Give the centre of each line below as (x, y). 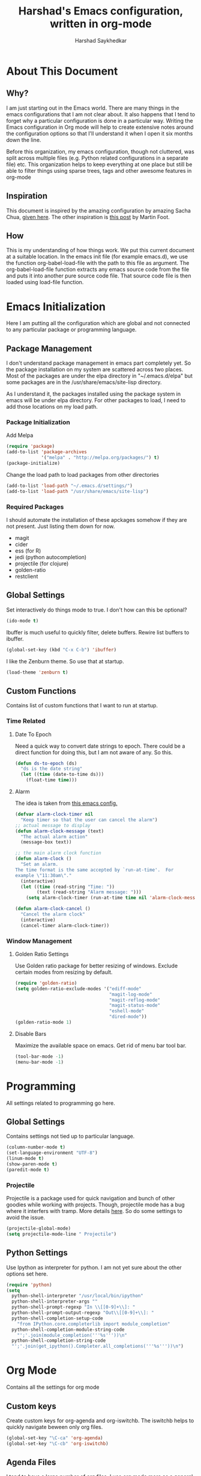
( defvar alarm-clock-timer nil (54, 814)
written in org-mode (101, 24)
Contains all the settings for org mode (53, 1387)
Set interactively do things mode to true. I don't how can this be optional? (97, 610)
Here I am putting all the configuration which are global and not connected (98, 323)
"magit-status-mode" (135, 1006)
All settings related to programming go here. (61, 1103)
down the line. (24, 140)
